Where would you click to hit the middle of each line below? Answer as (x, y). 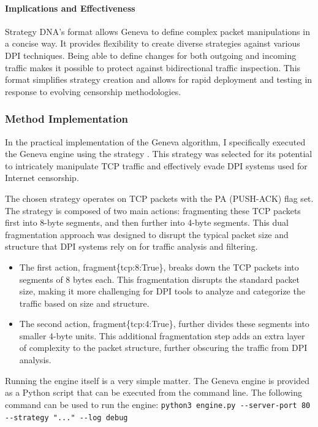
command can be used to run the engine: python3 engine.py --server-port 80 (158, 404)
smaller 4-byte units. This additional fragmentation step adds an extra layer (162, 335)
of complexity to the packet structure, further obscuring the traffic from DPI (163, 348)
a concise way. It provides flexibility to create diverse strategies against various (153, 43)
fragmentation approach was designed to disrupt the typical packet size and (147, 234)
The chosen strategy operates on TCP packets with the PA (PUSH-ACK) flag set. (159, 198)
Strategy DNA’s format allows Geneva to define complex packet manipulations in (157, 31)
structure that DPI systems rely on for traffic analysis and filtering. (131, 246)
